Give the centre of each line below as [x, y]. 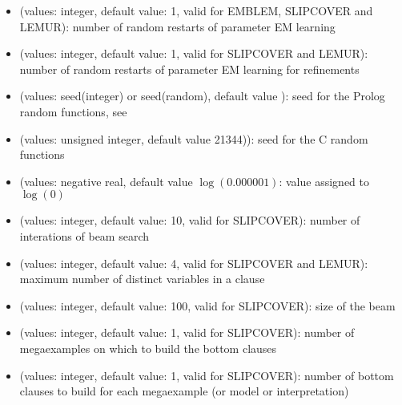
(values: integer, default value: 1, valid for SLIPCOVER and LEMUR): [194, 53]
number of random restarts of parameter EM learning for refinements [189, 69]
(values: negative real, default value [106, 181]
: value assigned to [324, 181]
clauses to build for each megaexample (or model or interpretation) [184, 391]
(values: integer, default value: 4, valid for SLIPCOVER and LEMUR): [194, 263]
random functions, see [73, 111]
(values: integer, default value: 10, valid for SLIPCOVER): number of [190, 220]
